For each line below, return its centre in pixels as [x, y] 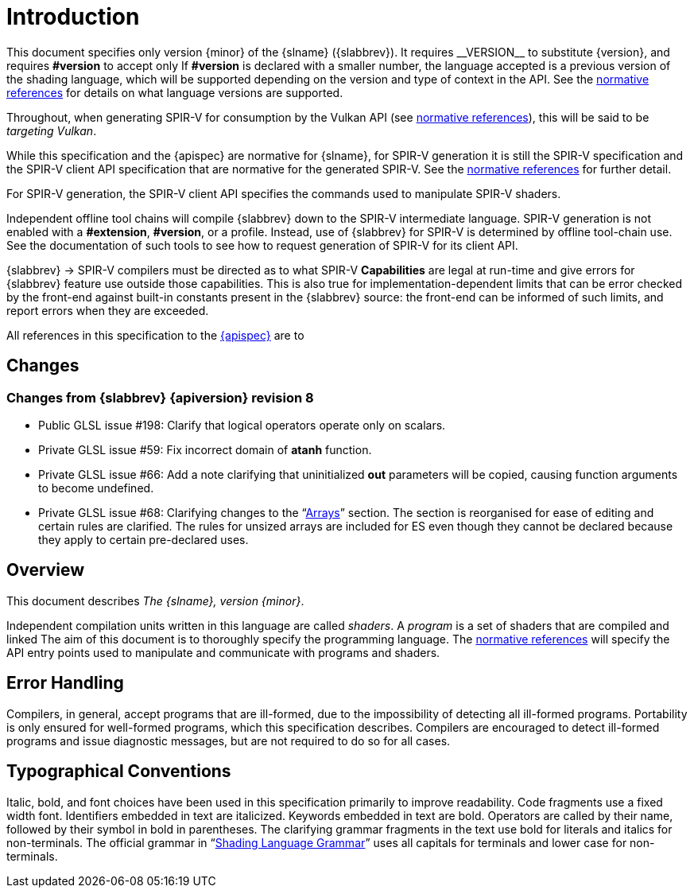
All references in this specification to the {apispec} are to [155, 335]
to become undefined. [96, 488]
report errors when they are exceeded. [108, 310]
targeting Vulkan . [52, 130]
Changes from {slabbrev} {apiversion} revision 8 [160, 397]
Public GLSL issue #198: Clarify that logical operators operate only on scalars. [242, 425]
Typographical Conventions [119, 772]
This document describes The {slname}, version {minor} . [155, 601]
